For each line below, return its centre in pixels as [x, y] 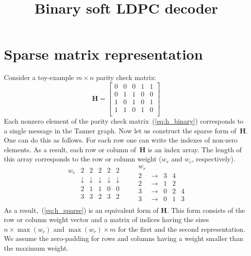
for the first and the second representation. [182, 229]
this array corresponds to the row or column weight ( [83, 159]
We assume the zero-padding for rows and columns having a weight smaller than [124, 238]
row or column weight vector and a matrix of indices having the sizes [107, 219]
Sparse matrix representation [103, 54]
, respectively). [214, 159]
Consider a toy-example [39, 77]
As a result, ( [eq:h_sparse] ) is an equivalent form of [81, 210]
